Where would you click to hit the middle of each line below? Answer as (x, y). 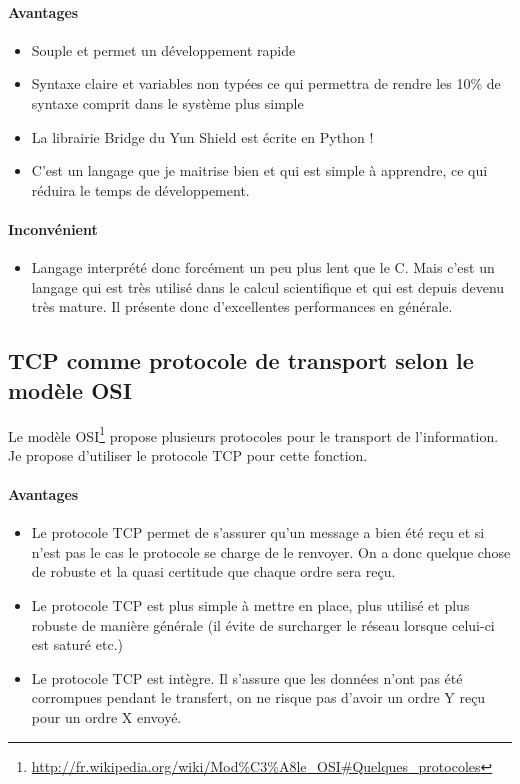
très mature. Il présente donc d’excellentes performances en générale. (242, 306)
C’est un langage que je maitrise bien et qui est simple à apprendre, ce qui (259, 170)
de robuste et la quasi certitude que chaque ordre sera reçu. (213, 571)
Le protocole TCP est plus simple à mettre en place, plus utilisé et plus (250, 604)
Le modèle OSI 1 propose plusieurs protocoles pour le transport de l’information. (253, 434)
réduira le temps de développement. (140, 189)
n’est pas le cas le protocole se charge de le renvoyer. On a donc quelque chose (271, 551)
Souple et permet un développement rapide (163, 49)
